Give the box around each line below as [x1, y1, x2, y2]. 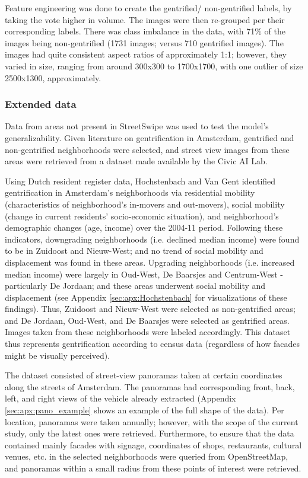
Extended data [5, 97, 77, 111]
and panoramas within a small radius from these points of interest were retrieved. [5, 462, 301, 474]
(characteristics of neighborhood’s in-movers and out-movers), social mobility [5, 197, 285, 210]
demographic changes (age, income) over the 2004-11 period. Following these [5, 221, 283, 234]
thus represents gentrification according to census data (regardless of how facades [5, 337, 300, 350]
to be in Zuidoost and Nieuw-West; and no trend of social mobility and [5, 244, 263, 257]
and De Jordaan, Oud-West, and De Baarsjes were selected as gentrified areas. [5, 314, 290, 326]
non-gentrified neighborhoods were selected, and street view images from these [5, 143, 290, 155]
